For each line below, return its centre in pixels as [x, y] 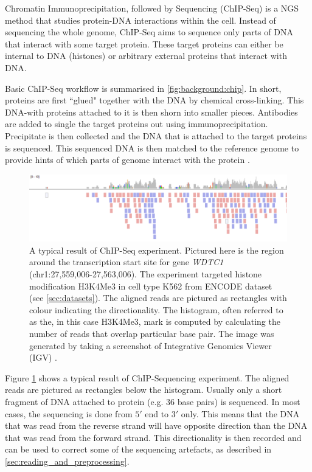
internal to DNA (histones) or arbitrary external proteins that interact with [146, 56]
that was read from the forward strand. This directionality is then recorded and [153, 437]
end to [157, 413]
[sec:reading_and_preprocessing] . [67, 461]
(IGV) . [43, 357]
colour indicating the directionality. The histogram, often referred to [156, 309]
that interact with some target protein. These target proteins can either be [144, 43]
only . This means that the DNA [240, 413]
